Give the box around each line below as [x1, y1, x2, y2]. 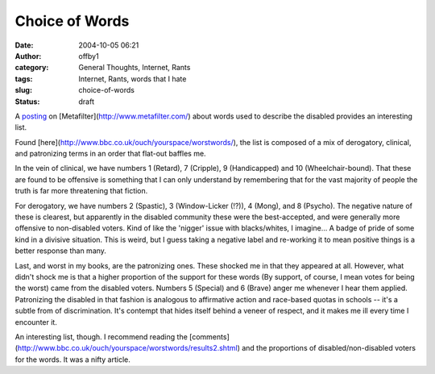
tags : [14, 73, 33, 84]
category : [14, 63, 49, 73]
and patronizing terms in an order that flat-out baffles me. [14, 149, 206, 159]
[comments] [189, 331, 230, 342]
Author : [14, 51, 42, 60]
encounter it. [14, 317, 58, 326]
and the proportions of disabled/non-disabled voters [242, 343, 416, 353]
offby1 [78, 51, 100, 60]
